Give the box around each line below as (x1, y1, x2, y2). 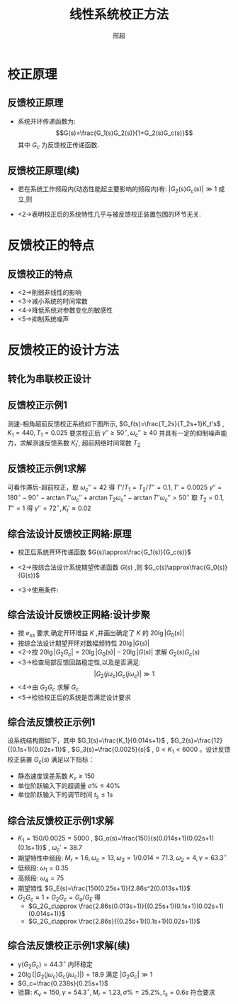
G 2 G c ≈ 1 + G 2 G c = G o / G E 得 (17, 892, 101, 903)
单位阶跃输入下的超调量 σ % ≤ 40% (17, 782, 120, 790)
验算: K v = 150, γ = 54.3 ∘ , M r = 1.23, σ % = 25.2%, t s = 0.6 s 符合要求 (17, 987, 215, 998)
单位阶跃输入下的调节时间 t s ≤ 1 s (17, 790, 113, 801)
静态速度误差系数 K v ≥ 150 (17, 772, 96, 782)
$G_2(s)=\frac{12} (170, 736, 223, 745)
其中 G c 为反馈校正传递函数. (17, 140, 99, 151)
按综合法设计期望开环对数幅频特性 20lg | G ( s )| (17, 639, 150, 647)
